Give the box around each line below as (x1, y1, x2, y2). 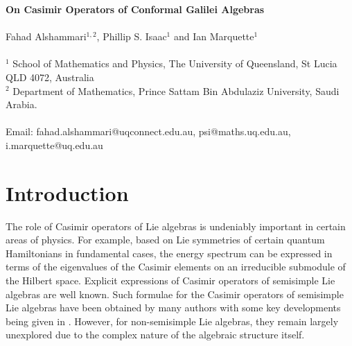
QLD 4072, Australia (6, 69, 94, 84)
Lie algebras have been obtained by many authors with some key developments (6, 300, 341, 315)
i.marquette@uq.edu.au (6, 137, 103, 152)
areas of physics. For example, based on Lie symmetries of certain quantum (6, 232, 325, 247)
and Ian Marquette (173, 29, 254, 44)
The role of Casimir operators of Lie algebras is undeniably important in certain (6, 218, 346, 233)
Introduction (6, 178, 129, 207)
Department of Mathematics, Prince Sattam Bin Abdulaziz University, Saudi (12, 83, 340, 98)
